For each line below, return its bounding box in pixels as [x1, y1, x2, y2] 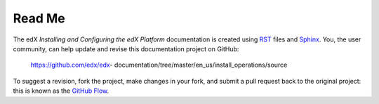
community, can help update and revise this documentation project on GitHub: [13, 44, 239, 53]
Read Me [13, 11, 66, 26]
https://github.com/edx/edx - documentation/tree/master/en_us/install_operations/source [30, 60, 288, 70]
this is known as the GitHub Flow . [13, 86, 109, 95]
